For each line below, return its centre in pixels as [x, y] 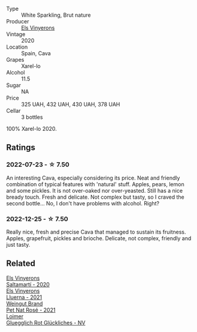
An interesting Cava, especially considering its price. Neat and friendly [93, 178]
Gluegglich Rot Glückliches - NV [46, 322]
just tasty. [18, 244]
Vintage [16, 34]
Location [17, 47]
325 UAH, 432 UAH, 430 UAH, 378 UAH [71, 104]
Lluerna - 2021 [24, 297]
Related [21, 264]
